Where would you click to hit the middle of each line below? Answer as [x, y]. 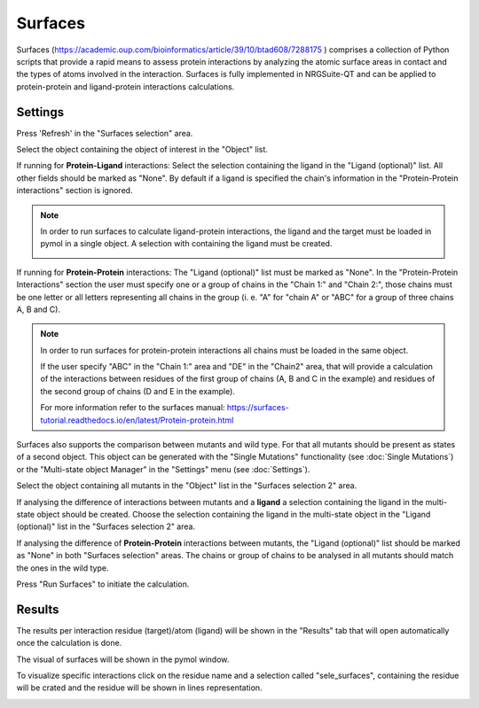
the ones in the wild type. [63, 568]
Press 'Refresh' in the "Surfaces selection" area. [105, 133]
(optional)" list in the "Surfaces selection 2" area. [106, 526]
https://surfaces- [258, 408]
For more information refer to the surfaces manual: [133, 408]
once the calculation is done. [69, 643]
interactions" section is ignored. [75, 191]
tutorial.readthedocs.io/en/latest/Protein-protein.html [137, 420]
